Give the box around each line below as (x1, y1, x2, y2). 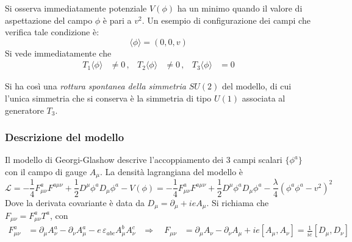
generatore (5, 103, 44, 116)
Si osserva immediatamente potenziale (5, 2, 147, 14)
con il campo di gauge (5, 165, 87, 178)
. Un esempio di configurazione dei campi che (142, 13, 311, 26)
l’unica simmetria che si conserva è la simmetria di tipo (5, 92, 212, 104)
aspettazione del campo (5, 13, 93, 26)
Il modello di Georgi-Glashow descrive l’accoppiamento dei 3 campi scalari (5, 153, 282, 166)
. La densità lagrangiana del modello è (100, 165, 243, 178)
